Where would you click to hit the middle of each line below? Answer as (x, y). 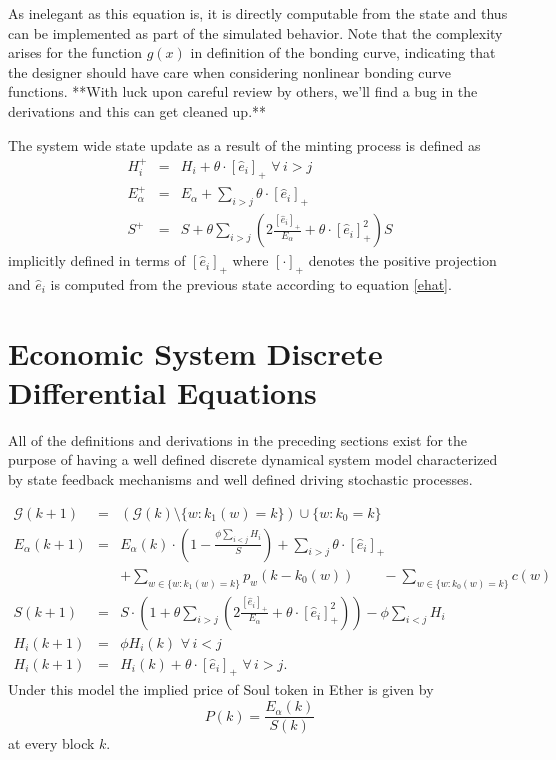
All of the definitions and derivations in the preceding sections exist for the (238, 439)
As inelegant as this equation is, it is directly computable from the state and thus (258, 13)
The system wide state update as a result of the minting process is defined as (244, 144)
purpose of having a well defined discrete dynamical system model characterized (253, 459)
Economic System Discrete (195, 352)
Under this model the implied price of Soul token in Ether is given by (221, 689)
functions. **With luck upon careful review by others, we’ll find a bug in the (243, 91)
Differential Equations (162, 391)
